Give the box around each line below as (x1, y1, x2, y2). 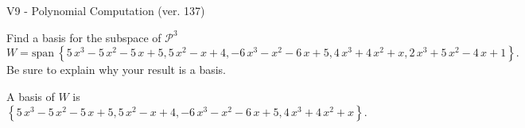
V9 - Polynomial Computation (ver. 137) (6, 2, 205, 18)
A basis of (6, 87, 55, 104)
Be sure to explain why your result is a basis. (6, 61, 227, 78)
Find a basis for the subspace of (6, 29, 161, 45)
